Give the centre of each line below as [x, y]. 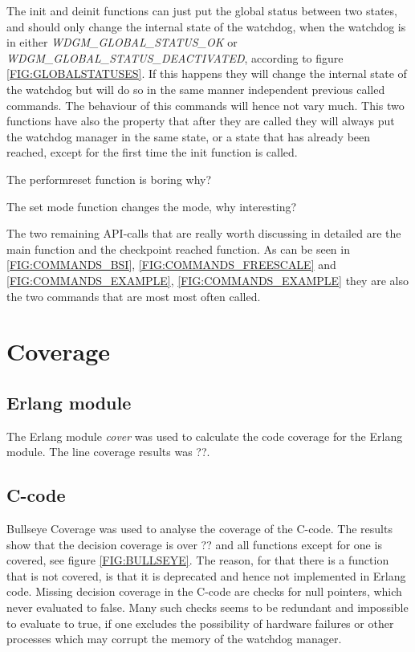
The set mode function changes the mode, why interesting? [152, 206]
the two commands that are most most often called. [134, 296]
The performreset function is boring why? [109, 179]
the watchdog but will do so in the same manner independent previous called [196, 89]
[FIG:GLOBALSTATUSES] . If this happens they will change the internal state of [207, 73]
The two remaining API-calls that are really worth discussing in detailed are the [204, 233]
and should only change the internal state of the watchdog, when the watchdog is [206, 26]
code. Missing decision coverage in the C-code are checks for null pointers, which [204, 591]
